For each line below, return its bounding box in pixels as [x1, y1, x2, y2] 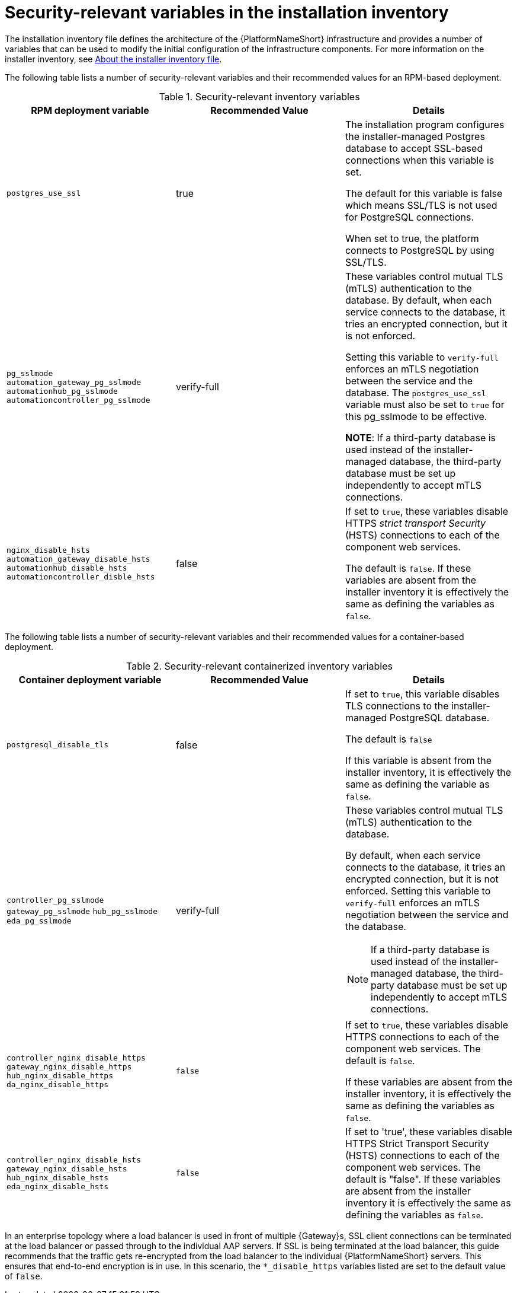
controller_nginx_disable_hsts [7, 1155, 141, 1164]
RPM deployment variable [31, 104, 149, 116]
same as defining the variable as [345, 778, 490, 790]
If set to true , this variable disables [345, 687, 500, 700]
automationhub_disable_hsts [7, 563, 127, 572]
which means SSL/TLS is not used [345, 199, 497, 211]
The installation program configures [345, 118, 505, 130]
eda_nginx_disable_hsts [7, 1181, 109, 1191]
